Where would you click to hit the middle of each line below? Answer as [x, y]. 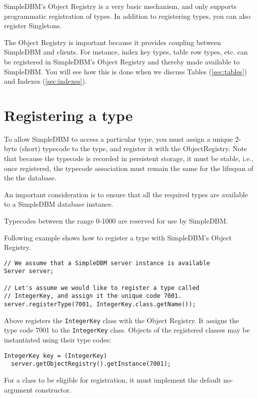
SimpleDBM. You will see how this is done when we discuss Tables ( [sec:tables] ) [126, 71]
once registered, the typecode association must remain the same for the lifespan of [129, 168]
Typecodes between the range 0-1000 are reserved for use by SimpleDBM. [116, 221]
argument [18, 389]
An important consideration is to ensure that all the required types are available [126, 194]
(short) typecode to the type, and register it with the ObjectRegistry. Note [133, 148]
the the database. [30, 178]
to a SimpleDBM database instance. [59, 204]
